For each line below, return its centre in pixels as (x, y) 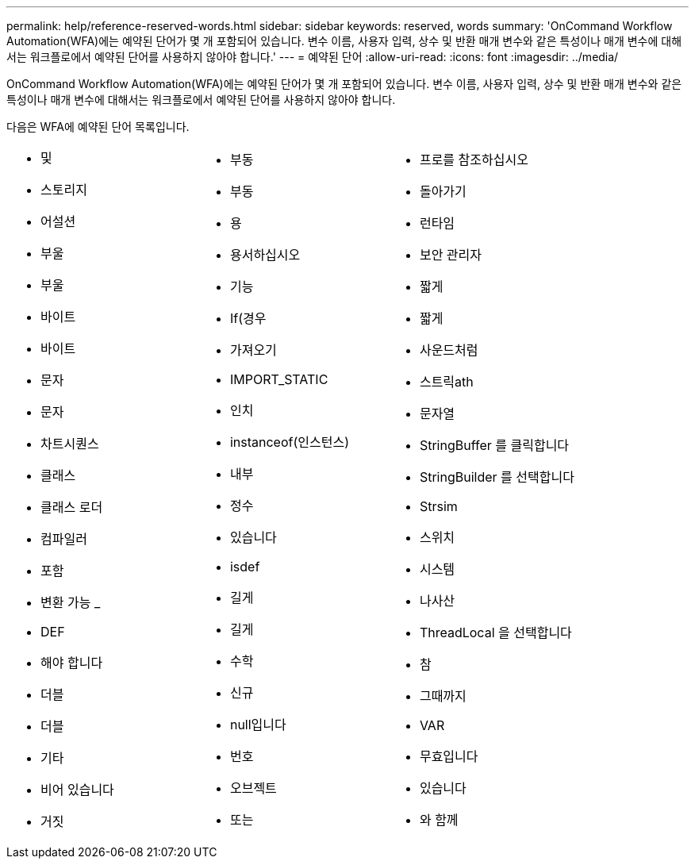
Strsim (438, 506)
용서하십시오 (265, 255)
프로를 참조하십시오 (474, 160)
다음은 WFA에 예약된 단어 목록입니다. (98, 127)
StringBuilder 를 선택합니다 (497, 477)
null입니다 (258, 725)
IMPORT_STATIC (279, 379)
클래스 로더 (72, 507)
